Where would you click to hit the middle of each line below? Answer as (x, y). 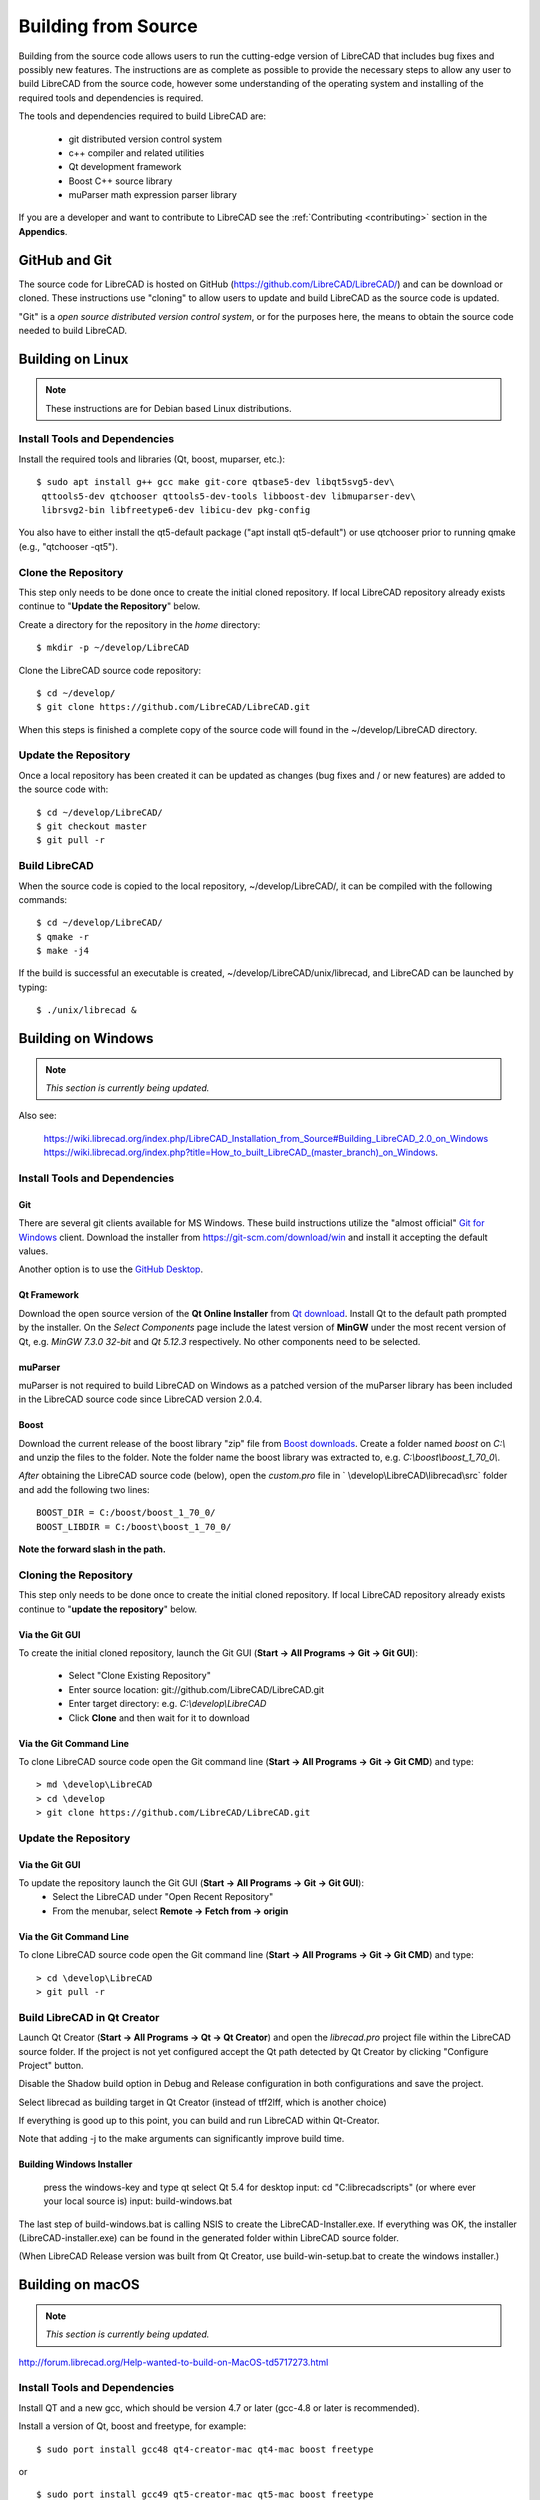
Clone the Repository (71, 572)
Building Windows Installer (75, 2164)
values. (33, 1251)
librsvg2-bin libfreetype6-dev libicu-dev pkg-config (176, 510)
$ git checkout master (92, 826)
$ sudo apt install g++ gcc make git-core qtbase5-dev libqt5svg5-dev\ (215, 482)
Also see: (37, 1116)
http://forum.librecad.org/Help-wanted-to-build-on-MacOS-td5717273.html (173, 2362)
